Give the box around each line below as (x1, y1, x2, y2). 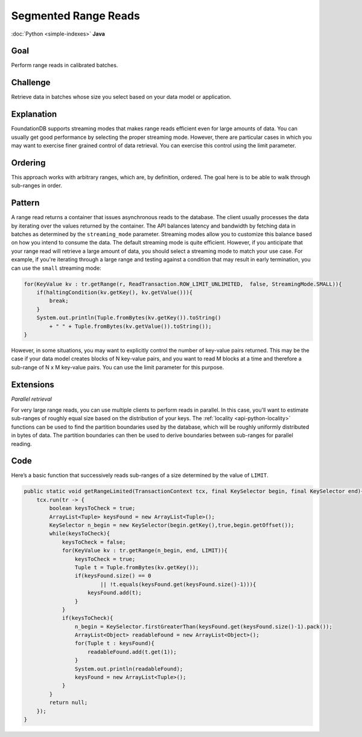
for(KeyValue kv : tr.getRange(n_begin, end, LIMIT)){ (62, 547, 228, 554)
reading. (11, 440, 33, 447)
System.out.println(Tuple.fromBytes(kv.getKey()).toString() (36, 314, 221, 321)
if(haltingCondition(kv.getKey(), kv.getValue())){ (36, 289, 193, 296)
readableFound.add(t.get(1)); (87, 648, 177, 655)
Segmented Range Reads (11, 9, 140, 22)
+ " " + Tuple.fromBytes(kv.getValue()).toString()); (49, 323, 212, 330)
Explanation (11, 109, 57, 120)
